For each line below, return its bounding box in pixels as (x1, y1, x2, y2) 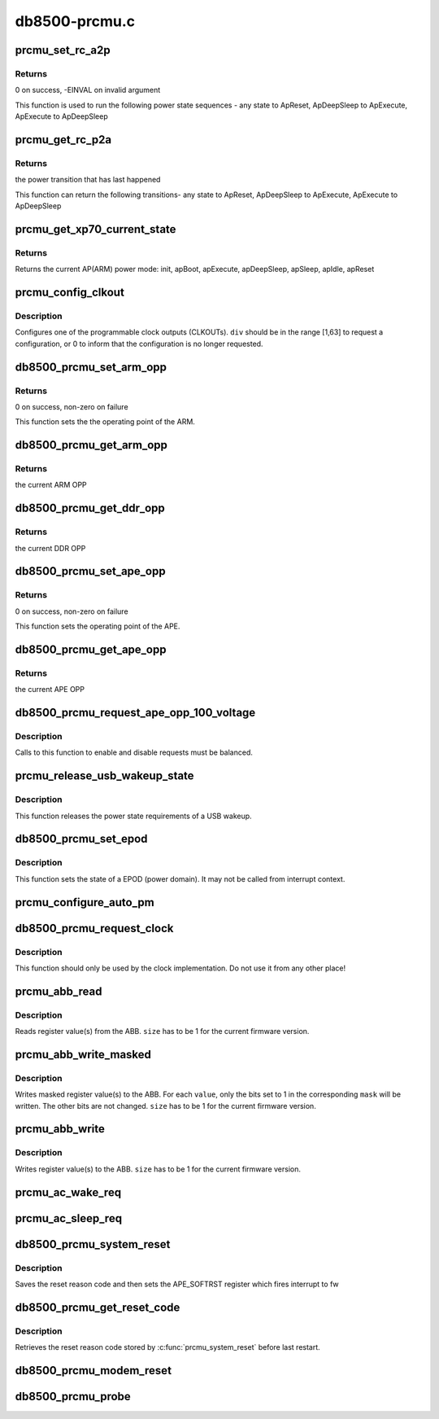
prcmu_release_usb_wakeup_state (15, 769, 194, 783)
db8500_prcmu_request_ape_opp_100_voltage (15, 706, 256, 720)
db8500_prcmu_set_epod (15, 832, 148, 846)
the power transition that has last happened (15, 175, 161, 185)
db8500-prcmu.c (15, 12, 136, 30)
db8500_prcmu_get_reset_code (15, 1300, 180, 1314)
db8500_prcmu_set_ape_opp (15, 564, 166, 578)
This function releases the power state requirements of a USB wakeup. (15, 811, 252, 821)
